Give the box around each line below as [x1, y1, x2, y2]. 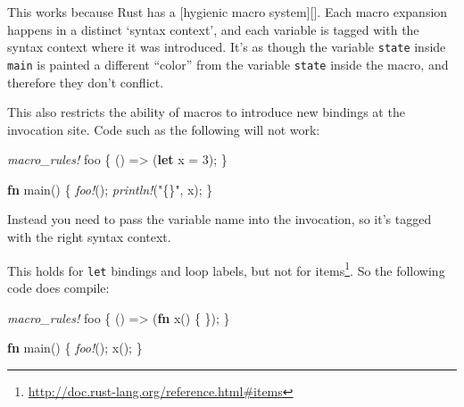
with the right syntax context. [7, 228, 171, 246]
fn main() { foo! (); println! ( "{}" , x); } [7, 179, 213, 198]
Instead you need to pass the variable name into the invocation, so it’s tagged [7, 210, 432, 228]
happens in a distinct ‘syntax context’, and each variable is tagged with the [7, 20, 419, 38]
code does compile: [7, 278, 110, 296]
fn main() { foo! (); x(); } [7, 338, 143, 357]
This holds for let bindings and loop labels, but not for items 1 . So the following [7, 258, 445, 279]
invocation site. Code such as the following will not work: [7, 120, 320, 138]
